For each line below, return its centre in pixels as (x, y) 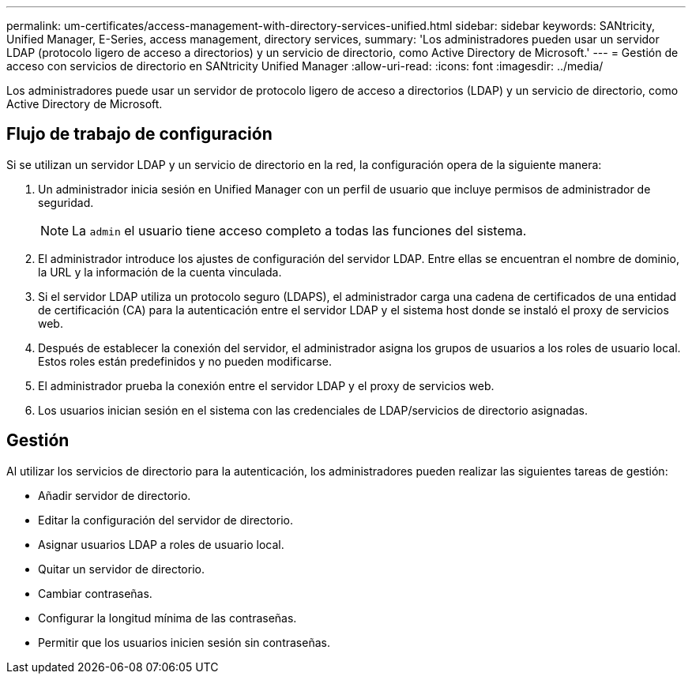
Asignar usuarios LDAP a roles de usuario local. (161, 544)
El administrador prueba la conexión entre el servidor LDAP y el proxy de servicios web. (266, 385)
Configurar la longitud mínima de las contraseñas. (167, 618)
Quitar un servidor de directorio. (121, 569)
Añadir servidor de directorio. (115, 495)
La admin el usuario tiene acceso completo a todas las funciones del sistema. (299, 230)
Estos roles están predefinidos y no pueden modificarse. (185, 361)
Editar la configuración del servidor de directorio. (165, 520)
